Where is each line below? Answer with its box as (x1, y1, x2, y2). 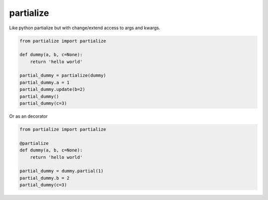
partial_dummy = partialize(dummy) (19, 72, 106, 78)
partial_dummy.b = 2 (19, 175, 69, 181)
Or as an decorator (9, 113, 48, 119)
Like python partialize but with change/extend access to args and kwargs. (9, 25, 161, 31)
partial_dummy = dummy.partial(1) (19, 168, 104, 174)
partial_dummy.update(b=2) (19, 87, 85, 92)
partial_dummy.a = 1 (19, 79, 69, 85)
